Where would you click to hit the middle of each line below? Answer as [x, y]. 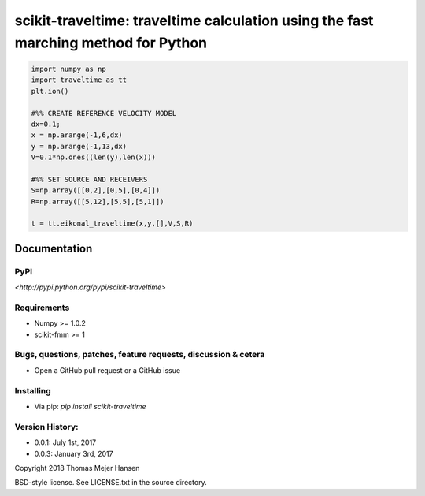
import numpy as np [68, 69]
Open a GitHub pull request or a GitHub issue [107, 370]
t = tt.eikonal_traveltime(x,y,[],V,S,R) [112, 224]
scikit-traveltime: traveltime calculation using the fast [194, 21]
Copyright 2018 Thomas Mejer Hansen [77, 468]
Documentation [54, 248]
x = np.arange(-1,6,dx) [77, 135]
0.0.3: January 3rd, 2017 [74, 453]
